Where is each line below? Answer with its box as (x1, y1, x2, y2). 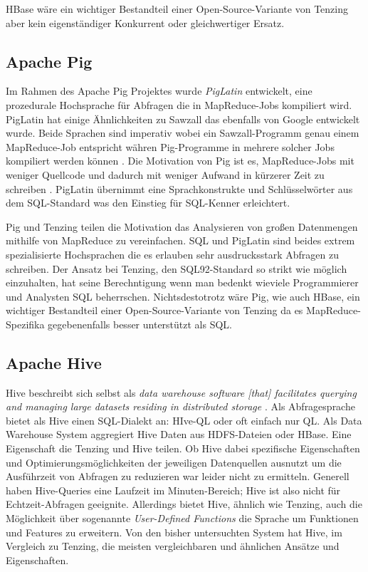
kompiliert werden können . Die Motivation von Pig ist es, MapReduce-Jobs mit (6, 153, 354, 168)
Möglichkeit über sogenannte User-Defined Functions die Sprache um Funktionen (6, 511, 359, 526)
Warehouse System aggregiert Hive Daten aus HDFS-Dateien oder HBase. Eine (6, 427, 352, 442)
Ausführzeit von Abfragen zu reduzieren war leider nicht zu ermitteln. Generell (6, 469, 349, 484)
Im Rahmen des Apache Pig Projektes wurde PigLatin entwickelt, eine (6, 83, 312, 98)
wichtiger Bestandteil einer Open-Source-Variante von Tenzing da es (6, 303, 303, 318)
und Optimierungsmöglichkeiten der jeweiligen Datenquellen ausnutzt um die (6, 454, 342, 469)
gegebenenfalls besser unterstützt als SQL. (48, 316, 232, 331)
